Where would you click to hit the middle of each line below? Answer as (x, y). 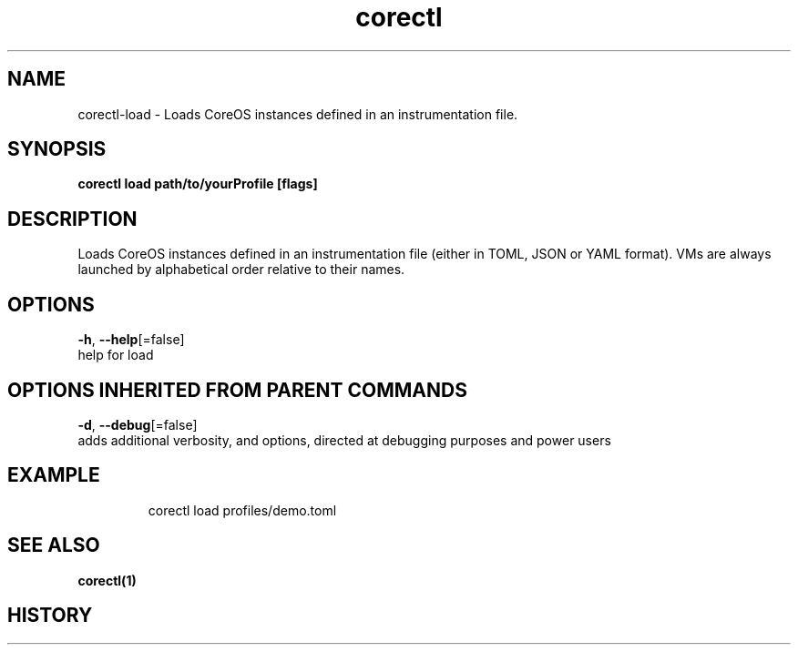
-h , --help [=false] (131, 340)
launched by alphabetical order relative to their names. (241, 270)
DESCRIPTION (72, 219)
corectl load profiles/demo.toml (242, 510)
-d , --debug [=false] (138, 424)
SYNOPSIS (57, 149)
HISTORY (50, 616)
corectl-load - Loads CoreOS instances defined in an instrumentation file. (298, 114)
